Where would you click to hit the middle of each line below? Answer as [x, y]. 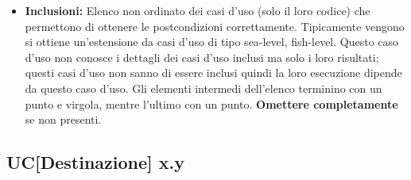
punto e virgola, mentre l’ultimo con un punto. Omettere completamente [211, 103]
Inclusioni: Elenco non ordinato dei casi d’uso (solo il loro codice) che [198, 10]
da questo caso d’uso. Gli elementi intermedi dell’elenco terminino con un [204, 88]
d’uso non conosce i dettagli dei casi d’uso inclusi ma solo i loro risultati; [202, 57]
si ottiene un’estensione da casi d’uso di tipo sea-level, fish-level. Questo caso [212, 42]
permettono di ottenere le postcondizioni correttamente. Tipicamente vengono [215, 26]
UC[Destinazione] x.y [96, 162]
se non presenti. [63, 119]
